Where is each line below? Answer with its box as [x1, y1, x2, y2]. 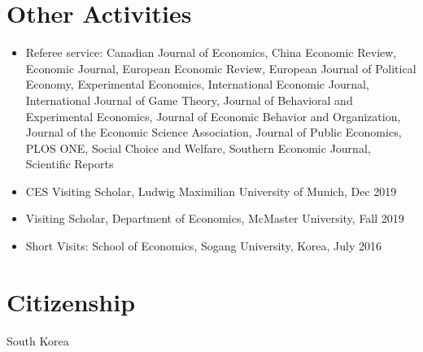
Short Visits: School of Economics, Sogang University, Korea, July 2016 [25, 237, 382, 254]
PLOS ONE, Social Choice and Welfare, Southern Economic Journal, [25, 139, 371, 156]
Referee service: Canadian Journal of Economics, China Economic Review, [25, 44, 397, 61]
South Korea [7, 332, 69, 349]
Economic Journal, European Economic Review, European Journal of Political [25, 59, 416, 76]
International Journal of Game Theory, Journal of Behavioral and [25, 91, 353, 108]
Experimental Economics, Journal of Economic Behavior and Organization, [25, 107, 401, 124]
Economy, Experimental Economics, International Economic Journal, [25, 76, 369, 93]
